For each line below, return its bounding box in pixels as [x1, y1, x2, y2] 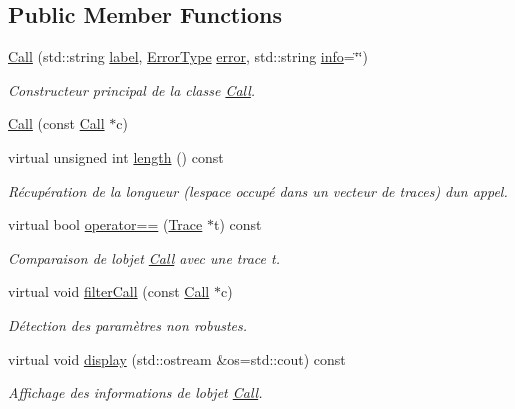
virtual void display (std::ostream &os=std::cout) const [8, 348, 346, 369]
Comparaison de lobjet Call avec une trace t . [8, 247, 281, 268]
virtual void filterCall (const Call [8, 281, 210, 302]
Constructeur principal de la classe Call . [8, 79, 256, 100]
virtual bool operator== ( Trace [8, 214, 203, 235]
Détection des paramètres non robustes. [8, 314, 248, 335]
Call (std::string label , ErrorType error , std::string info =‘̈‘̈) [8, 46, 368, 67]
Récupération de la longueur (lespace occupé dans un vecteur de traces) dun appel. [8, 180, 508, 201]
